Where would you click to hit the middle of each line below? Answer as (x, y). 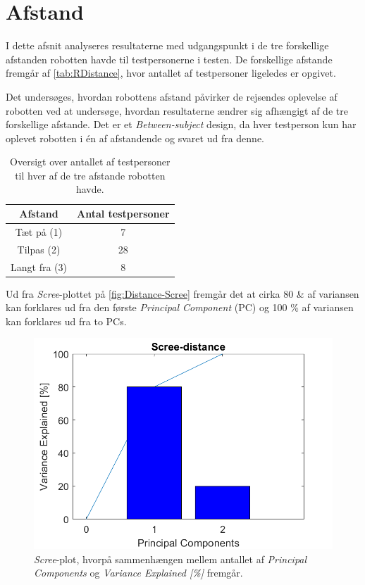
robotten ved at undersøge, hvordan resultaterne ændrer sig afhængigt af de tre (177, 110)
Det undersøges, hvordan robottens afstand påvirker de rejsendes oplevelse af (172, 96)
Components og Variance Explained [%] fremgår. (138, 573)
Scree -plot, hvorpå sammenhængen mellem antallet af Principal (171, 559)
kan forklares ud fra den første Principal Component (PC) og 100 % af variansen (180, 307)
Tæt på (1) (39, 231)
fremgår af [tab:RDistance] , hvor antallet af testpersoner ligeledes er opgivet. (171, 73)
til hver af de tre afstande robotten (90, 175)
